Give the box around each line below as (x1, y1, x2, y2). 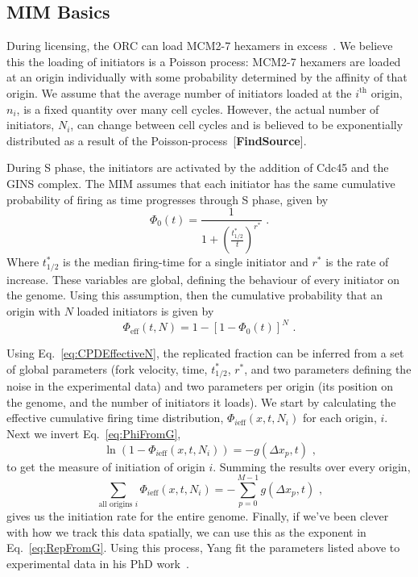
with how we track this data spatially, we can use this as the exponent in (6, 523, 366, 540)
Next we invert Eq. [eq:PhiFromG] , (6, 424, 181, 441)
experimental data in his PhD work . (6, 555, 189, 572)
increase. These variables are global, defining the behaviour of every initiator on (6, 270, 400, 287)
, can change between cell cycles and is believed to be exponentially (70, 116, 404, 133)
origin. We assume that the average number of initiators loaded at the (6, 84, 352, 101)
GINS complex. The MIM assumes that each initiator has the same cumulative (6, 174, 395, 191)
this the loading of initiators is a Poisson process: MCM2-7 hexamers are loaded (6, 52, 401, 69)
